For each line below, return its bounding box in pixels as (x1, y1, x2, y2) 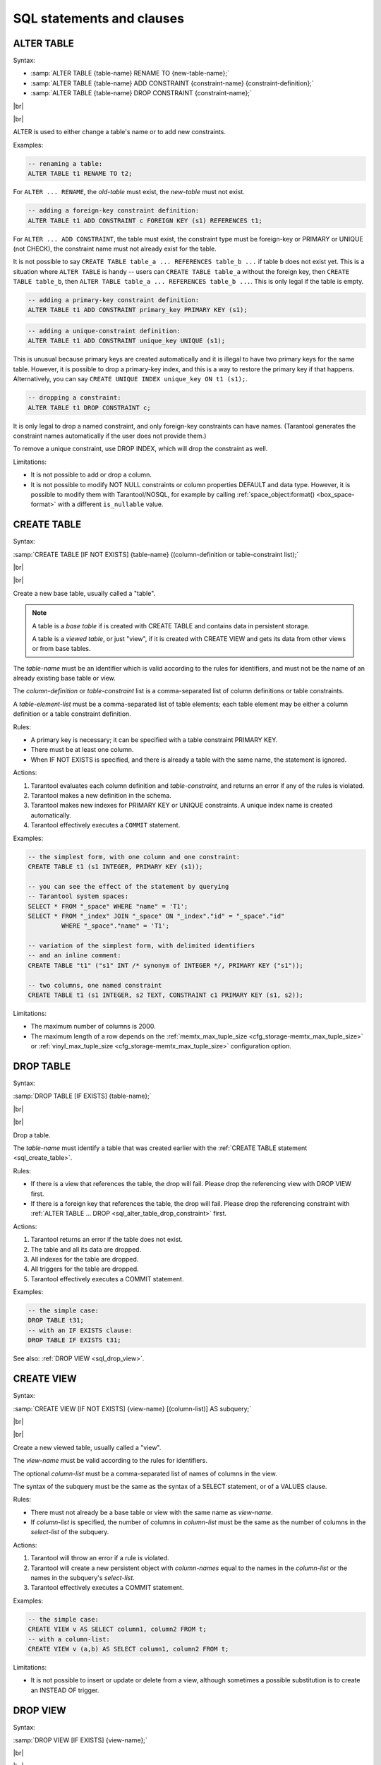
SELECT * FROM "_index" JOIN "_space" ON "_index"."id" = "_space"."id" (28, 911, 285, 920)
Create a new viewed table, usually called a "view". (13, 1443, 162, 1452)
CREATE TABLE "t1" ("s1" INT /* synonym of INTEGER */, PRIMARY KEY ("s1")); (28, 961, 303, 969)
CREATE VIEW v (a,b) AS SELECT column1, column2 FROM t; (28, 1645, 229, 1653)
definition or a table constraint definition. (13, 710, 132, 718)
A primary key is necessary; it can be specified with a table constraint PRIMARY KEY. (30, 736, 278, 744)
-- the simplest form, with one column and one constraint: (28, 853, 241, 861)
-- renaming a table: (28, 160, 103, 167)
